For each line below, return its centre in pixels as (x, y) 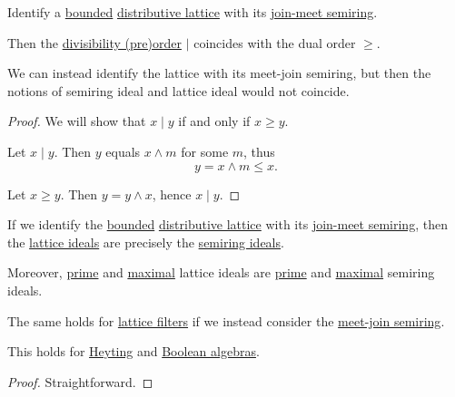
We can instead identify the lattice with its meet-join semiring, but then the (219, 73)
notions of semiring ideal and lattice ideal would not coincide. (178, 90)
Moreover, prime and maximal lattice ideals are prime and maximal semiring (221, 272)
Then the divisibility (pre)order (94, 42)
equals (123, 151)
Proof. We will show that (77, 121)
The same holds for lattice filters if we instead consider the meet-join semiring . (226, 320)
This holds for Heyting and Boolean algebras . (134, 351)
